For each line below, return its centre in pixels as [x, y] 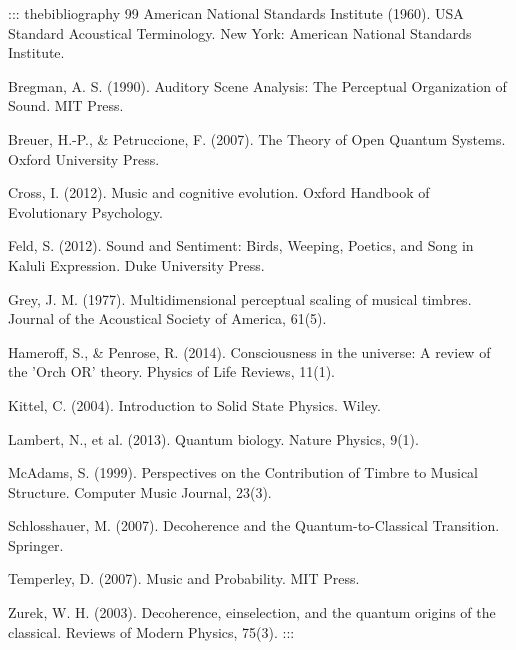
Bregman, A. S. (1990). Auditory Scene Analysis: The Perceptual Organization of [257, 85]
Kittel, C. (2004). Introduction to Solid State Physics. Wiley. [194, 404]
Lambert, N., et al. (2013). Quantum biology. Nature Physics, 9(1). [213, 438]
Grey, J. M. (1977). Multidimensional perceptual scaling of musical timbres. [240, 298]
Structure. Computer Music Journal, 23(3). [140, 491]
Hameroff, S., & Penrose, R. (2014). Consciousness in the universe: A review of [249, 351]
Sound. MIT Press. [66, 105]
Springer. [36, 544]
